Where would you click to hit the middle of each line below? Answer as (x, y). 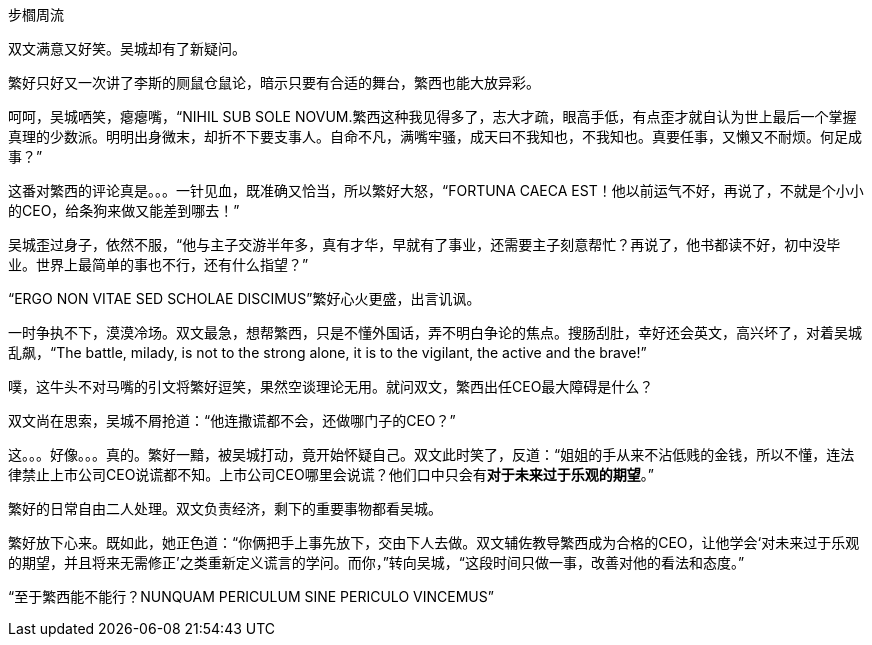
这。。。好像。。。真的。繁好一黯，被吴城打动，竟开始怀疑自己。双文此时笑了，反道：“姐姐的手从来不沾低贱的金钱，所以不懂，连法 (431, 454)
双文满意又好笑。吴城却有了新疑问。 (127, 48)
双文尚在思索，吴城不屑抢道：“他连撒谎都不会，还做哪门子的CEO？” (232, 420)
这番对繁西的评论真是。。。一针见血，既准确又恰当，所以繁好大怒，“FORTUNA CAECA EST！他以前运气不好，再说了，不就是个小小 (436, 190)
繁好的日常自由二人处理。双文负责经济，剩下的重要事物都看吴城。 (225, 508)
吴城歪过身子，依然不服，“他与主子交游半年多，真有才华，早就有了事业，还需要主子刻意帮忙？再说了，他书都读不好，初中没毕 (424, 244)
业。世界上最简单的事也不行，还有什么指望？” (158, 264)
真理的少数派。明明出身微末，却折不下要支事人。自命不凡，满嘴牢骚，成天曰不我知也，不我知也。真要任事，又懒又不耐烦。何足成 (435, 136)
